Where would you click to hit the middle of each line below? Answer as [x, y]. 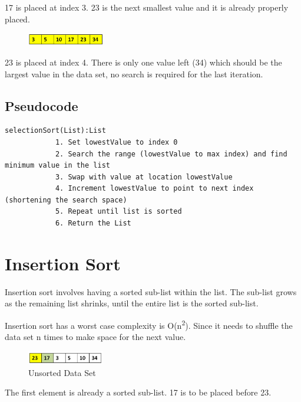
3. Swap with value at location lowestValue [144, 177]
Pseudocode [42, 105]
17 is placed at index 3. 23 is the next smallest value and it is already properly [147, 7]
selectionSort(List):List [55, 131]
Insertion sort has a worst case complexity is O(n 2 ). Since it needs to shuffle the [149, 324]
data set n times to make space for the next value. [95, 337]
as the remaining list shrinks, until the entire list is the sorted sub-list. [132, 303]
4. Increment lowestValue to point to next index [154, 189]
